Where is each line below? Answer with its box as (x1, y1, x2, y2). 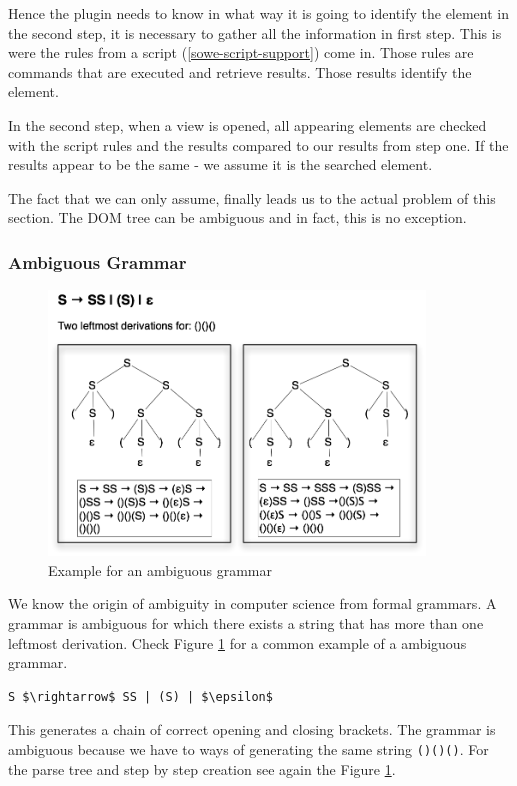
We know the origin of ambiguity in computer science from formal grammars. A (8, 593, 497, 614)
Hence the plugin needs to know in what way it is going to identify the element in (8, 3, 510, 23)
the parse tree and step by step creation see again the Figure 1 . (8, 758, 396, 779)
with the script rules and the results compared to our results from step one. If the (8, 134, 509, 155)
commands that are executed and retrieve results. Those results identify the (8, 61, 472, 82)
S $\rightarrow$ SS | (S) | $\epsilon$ (8, 689, 273, 704)
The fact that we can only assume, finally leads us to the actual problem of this (8, 187, 496, 208)
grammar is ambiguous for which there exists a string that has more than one (8, 612, 484, 633)
